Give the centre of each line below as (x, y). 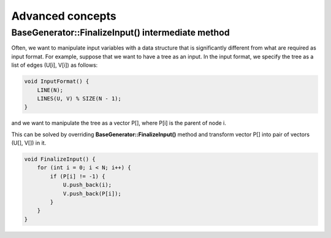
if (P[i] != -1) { (78, 176)
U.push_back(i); (87, 185)
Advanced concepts (64, 16)
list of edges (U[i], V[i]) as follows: (55, 65)
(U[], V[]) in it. (29, 143)
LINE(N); (50, 90)
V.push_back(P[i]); (92, 194)
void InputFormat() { (57, 82)
